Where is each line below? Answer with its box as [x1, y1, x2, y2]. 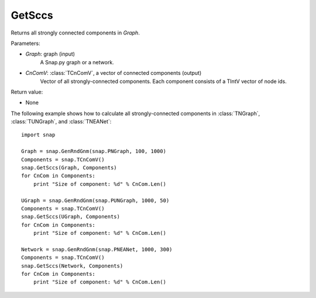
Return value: [11, 88, 43, 95]
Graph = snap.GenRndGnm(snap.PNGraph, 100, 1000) [21, 148, 167, 155]
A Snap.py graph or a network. [40, 58, 114, 65]
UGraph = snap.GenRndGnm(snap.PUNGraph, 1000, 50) [21, 197, 170, 204]
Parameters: [11, 40, 40, 47]
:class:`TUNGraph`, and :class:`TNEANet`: [11, 118, 112, 125]
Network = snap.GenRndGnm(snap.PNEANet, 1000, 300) [21, 246, 173, 252]
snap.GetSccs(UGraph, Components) [21, 213, 120, 220]
